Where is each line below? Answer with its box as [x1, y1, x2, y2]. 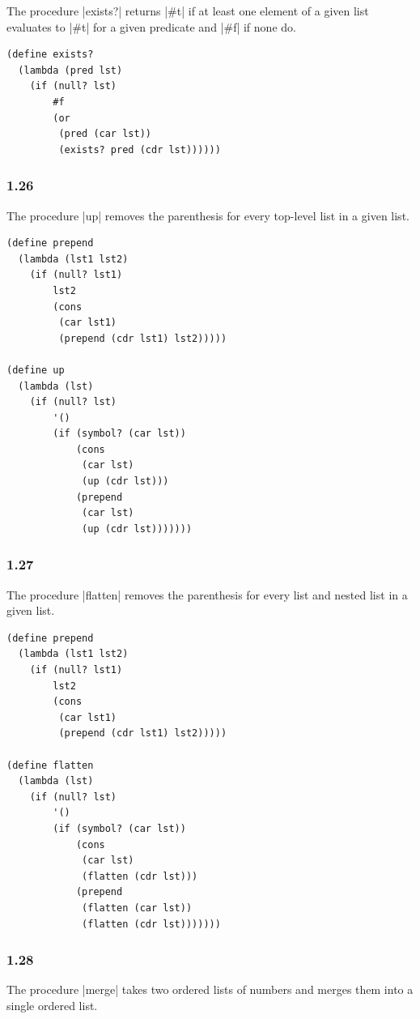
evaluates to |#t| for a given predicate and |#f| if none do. [6, 18, 296, 35]
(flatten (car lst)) [82, 902, 193, 914]
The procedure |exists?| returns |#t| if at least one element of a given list [6, 2, 369, 19]
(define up [6, 364, 65, 376]
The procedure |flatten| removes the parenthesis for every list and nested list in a [6, 586, 408, 603]
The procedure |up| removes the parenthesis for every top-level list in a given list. [6, 207, 409, 224]
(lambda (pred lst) [18, 64, 123, 76]
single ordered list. [6, 996, 98, 1013]
